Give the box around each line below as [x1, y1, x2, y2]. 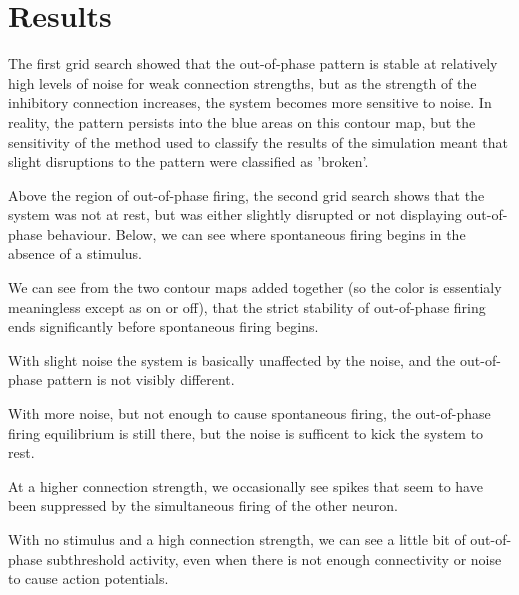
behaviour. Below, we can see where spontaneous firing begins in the [46, 223, 466, 244]
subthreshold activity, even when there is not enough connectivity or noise [46, 548, 502, 569]
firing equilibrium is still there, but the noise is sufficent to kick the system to [8, 422, 484, 443]
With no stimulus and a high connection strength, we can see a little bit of [8, 529, 466, 549]
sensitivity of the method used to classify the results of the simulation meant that [8, 131, 508, 152]
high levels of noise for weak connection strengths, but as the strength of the [8, 72, 477, 93]
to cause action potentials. [8, 568, 169, 589]
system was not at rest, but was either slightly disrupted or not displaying [8, 204, 462, 225]
